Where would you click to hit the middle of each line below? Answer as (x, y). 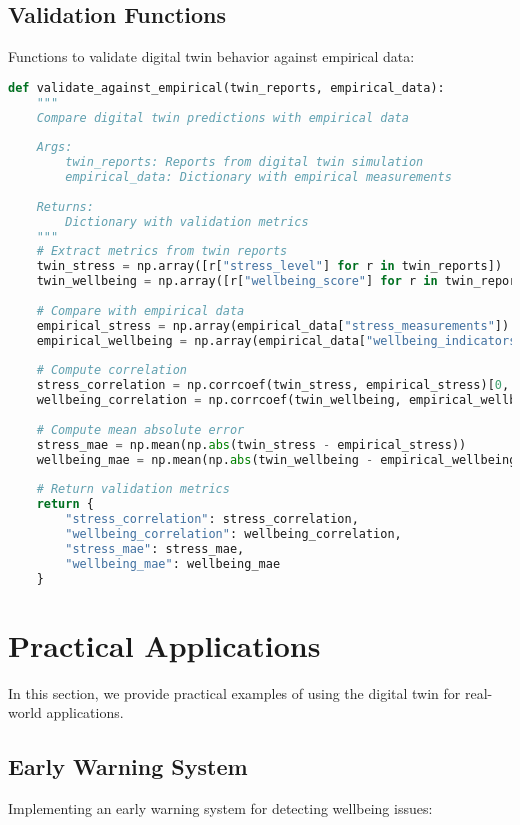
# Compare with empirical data (140, 310)
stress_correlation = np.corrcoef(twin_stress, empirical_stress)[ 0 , (273, 385)
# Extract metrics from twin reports (162, 251)
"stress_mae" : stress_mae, (155, 548)
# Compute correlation (111, 370)
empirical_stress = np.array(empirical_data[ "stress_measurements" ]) (273, 325)
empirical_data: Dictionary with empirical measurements (258, 177)
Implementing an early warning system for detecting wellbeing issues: (220, 808)
